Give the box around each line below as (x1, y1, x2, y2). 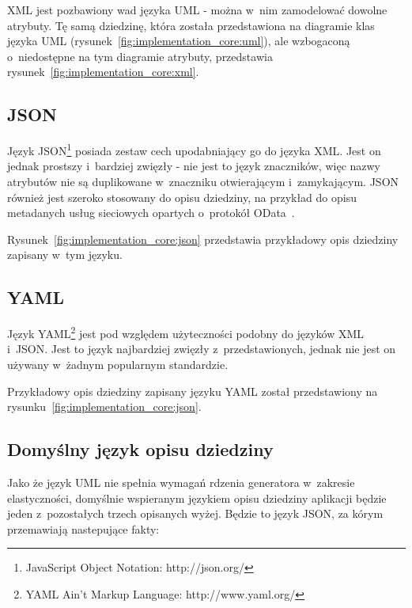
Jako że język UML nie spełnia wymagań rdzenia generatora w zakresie (7, 474, 355, 491)
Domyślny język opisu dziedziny (7, 437, 274, 462)
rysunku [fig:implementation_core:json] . (7, 398, 202, 415)
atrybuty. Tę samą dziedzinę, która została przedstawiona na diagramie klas (7, 17, 375, 33)
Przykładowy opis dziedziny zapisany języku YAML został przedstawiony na (7, 382, 378, 399)
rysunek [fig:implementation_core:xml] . (7, 63, 199, 80)
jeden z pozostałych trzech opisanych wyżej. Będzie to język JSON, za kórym (7, 505, 384, 522)
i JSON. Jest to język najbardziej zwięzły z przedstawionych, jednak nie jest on (7, 340, 396, 357)
